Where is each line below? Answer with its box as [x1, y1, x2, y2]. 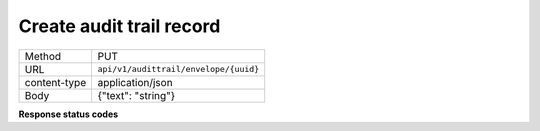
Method [24, 49, 62, 63]
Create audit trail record [18, 15, 221, 37]
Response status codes [18, 108, 119, 120]
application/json [97, 75, 174, 89]
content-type [24, 75, 87, 89]
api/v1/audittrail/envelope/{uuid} [97, 64, 260, 75]
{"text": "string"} [97, 88, 176, 102]
